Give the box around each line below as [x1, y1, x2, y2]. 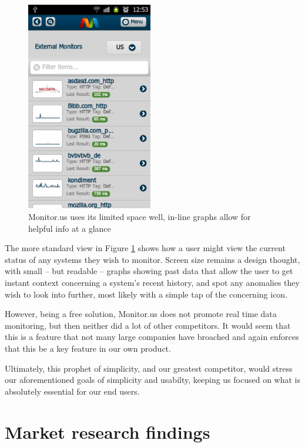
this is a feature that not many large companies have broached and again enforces [5, 331, 299, 343]
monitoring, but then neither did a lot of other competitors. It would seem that [5, 319, 291, 331]
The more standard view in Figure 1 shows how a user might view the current [5, 242, 286, 254]
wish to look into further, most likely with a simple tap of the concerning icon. [5, 288, 288, 300]
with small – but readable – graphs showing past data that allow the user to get [5, 265, 293, 277]
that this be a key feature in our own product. [5, 342, 171, 354]
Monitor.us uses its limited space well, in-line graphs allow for [28, 211, 251, 223]
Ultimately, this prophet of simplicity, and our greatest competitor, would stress [5, 362, 293, 374]
